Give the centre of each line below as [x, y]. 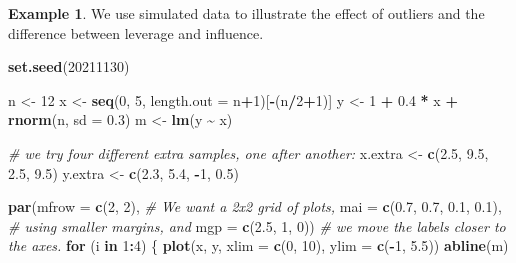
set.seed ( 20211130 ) [69, 66]
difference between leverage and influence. [136, 32]
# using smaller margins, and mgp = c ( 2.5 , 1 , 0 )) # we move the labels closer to [257, 225]
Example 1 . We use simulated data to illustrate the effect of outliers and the [246, 13]
